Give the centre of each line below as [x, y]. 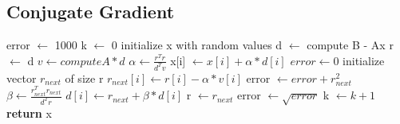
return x [29, 112]
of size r [84, 77]
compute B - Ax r [350, 45]
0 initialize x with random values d [197, 45]
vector [22, 77]
